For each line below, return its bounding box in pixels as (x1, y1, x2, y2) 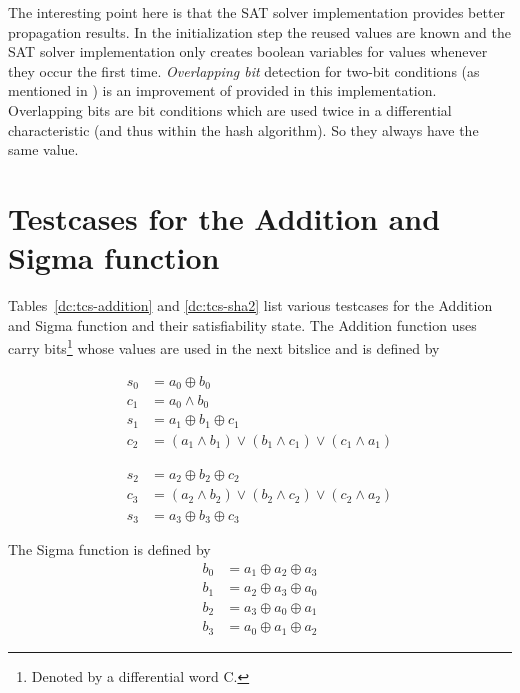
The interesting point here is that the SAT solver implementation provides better (8, 2, 506, 22)
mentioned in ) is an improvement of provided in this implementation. (8, 80, 437, 101)
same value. (8, 139, 79, 160)
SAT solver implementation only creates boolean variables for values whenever (8, 41, 488, 62)
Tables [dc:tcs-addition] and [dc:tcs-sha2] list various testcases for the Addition (8, 295, 493, 316)
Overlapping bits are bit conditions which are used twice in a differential (8, 99, 452, 120)
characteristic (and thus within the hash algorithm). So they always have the (8, 119, 479, 140)
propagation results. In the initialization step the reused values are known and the (8, 21, 512, 42)
